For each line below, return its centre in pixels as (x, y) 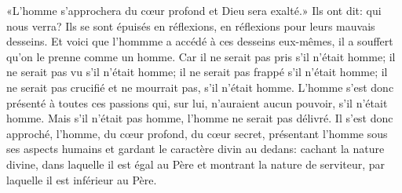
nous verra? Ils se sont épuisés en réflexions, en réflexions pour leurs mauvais (191, 25)
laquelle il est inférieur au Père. (82, 179)
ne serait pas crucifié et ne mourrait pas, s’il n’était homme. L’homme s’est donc (200, 87)
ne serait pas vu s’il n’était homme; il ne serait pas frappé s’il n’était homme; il (197, 72)
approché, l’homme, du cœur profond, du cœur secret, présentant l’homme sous (197, 133)
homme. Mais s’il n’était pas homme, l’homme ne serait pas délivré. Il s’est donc (200, 118)
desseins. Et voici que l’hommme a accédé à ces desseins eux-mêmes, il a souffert (200, 41)
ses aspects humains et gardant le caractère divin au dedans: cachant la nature (196, 149)
